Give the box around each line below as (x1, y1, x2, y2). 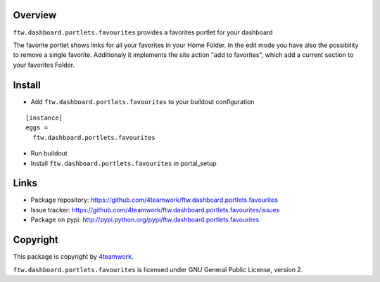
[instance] (25, 113, 63, 122)
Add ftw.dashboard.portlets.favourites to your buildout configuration (30, 97, 255, 105)
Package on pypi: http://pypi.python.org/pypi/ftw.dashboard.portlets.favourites (30, 215, 260, 224)
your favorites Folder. (13, 60, 75, 69)
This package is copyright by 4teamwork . (13, 252, 134, 261)
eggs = (25, 124, 49, 132)
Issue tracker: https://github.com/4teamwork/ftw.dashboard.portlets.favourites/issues (30, 205, 280, 214)
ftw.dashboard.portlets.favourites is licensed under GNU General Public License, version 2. (13, 265, 303, 274)
